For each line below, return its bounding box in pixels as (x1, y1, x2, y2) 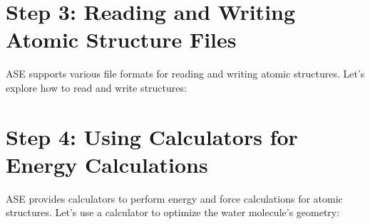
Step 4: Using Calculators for (6, 122, 298, 151)
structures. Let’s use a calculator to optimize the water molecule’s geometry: (6, 205, 340, 220)
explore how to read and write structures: (6, 80, 187, 95)
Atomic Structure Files (6, 25, 237, 54)
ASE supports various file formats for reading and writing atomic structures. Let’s (6, 66, 365, 81)
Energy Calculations (6, 149, 208, 178)
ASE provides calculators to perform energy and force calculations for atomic (6, 191, 343, 206)
